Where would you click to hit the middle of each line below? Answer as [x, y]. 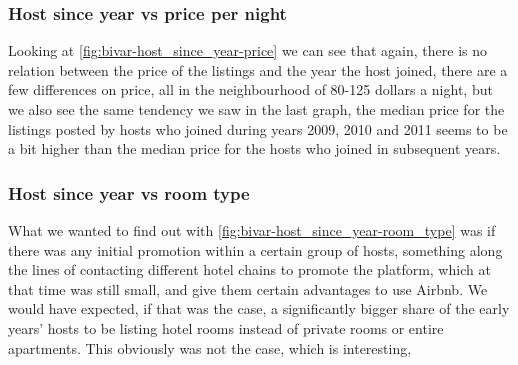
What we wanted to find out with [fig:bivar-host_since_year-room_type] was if [252, 230]
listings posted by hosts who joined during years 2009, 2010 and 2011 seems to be [258, 128]
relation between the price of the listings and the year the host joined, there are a [258, 69]
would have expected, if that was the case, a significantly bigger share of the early [259, 308]
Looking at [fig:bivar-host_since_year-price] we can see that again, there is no [247, 50]
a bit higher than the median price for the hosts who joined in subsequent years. [254, 148]
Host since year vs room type [129, 192]
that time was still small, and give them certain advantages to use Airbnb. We [248, 288]
